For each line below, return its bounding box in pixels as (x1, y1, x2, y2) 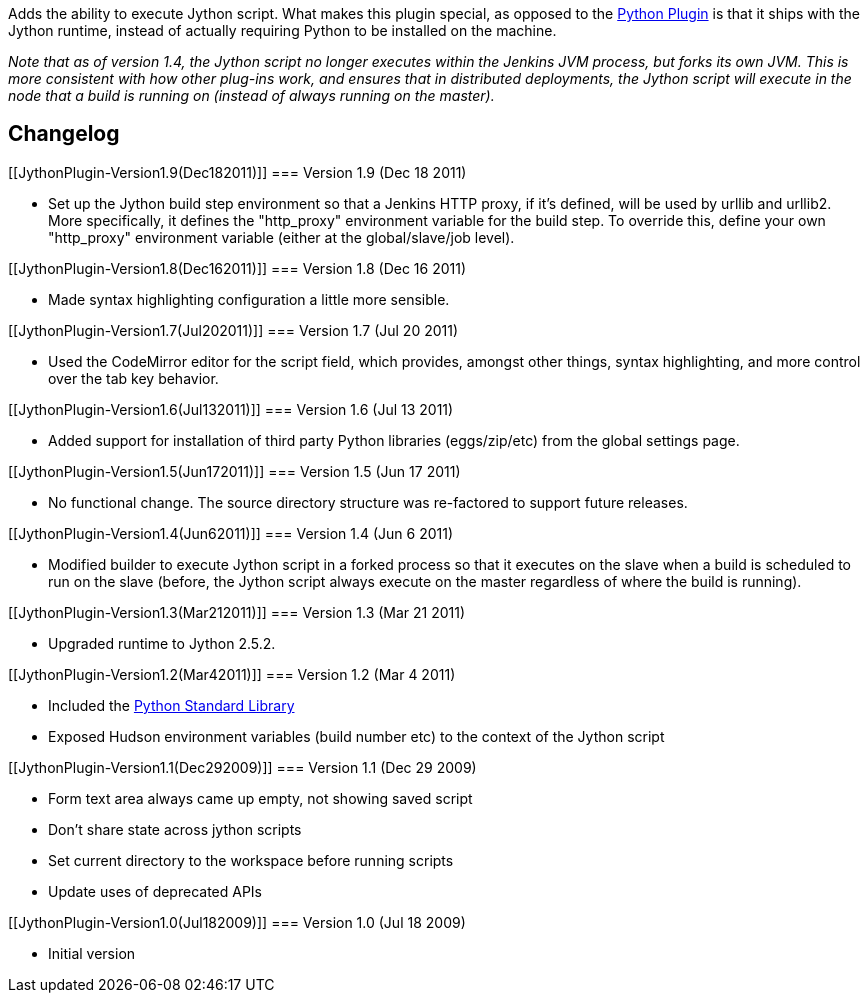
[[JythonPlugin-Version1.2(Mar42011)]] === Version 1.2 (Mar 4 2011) (8, 665, 456, 683)
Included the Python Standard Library (48, 696, 295, 714)
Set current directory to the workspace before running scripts (48, 851, 454, 869)
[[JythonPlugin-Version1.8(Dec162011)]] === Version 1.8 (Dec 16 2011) (8, 259, 467, 277)
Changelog (8, 121, 120, 147)
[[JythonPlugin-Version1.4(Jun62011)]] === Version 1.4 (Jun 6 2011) (8, 524, 454, 542)
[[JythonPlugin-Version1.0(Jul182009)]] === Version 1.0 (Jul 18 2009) (8, 913, 466, 931)
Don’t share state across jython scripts (48, 820, 302, 838)
